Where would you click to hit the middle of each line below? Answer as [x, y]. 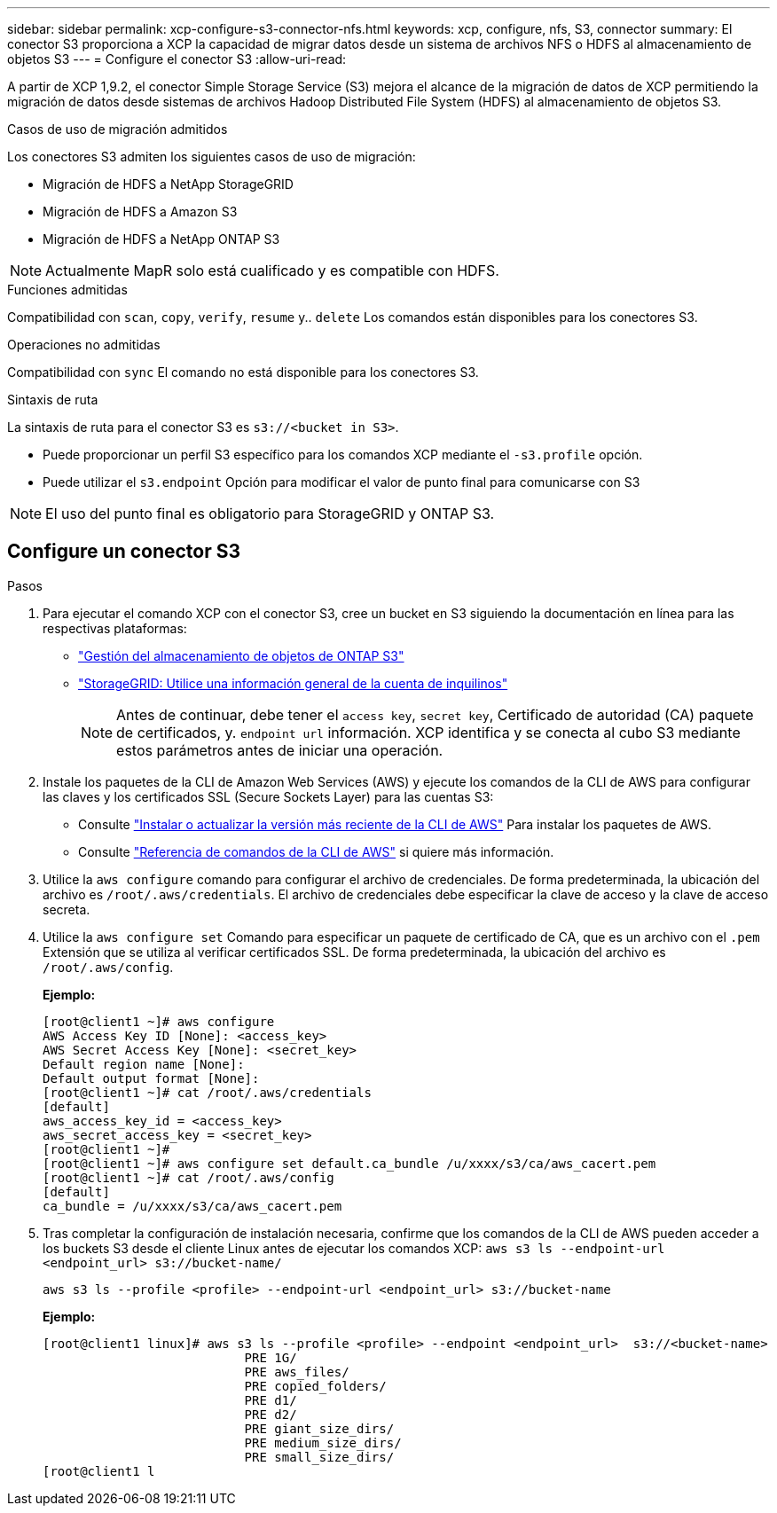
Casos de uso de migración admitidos [118, 129]
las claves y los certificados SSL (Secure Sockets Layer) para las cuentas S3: [268, 796]
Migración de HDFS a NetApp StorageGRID [168, 184]
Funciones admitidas [67, 290]
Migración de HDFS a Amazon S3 [140, 212]
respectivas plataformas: [115, 628]
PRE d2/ [271, 1414]
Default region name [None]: [144, 1064]
